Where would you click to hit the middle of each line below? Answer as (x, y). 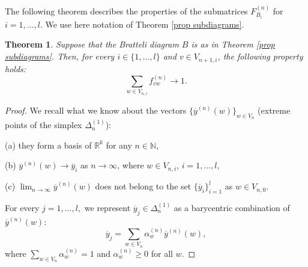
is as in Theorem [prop (233, 44)
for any (119, 145)
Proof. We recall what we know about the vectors (96, 110)
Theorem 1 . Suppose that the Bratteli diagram (92, 44)
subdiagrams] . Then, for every (60, 56)
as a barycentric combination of (232, 207)
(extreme (274, 110)
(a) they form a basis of (48, 145)
